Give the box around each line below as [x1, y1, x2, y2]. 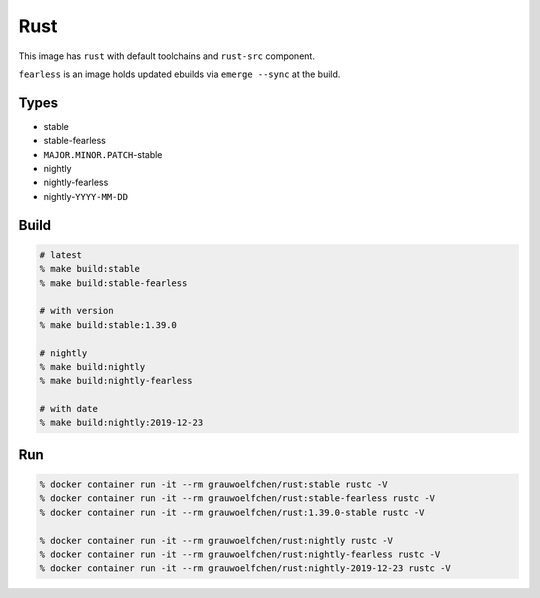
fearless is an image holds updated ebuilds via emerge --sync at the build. [18, 68, 341, 80]
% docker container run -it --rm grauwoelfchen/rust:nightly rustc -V [39, 535, 394, 546]
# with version [39, 305, 114, 317]
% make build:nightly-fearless [39, 375, 194, 387]
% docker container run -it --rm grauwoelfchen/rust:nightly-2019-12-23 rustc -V [39, 563, 452, 574]
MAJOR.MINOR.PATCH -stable [43, 148, 163, 160]
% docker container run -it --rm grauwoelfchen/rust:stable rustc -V [39, 479, 388, 490]
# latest [39, 249, 83, 260]
